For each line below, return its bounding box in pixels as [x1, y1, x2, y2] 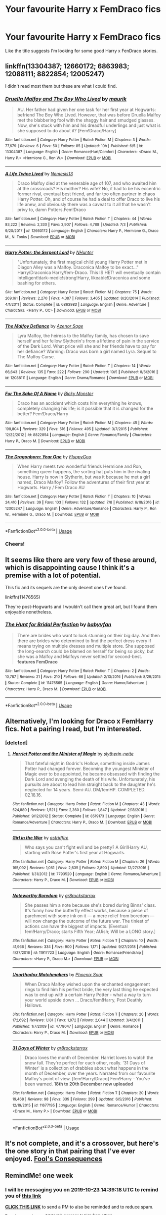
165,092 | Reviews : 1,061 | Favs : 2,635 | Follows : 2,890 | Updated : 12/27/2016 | [12, 866, 149, 871]
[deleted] [5, 739, 28, 746]
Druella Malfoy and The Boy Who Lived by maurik [5, 95, 127, 102]
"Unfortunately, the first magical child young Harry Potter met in [17, 259, 148, 265]
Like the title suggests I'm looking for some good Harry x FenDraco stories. [5, 48, 158, 54]
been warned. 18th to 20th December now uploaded [24, 1081, 133, 1087]
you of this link [5, 1193, 41, 1200]
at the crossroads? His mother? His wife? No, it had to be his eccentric [17, 185, 161, 191]
